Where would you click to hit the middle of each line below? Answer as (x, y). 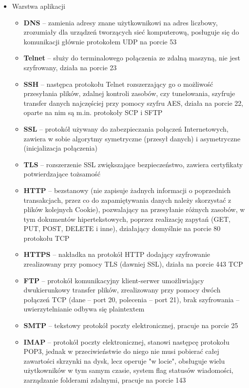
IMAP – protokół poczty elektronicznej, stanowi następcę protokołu (126, 341)
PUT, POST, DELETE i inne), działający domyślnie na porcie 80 (122, 228)
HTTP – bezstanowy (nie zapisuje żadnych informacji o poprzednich (127, 190)
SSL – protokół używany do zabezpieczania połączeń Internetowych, (126, 128)
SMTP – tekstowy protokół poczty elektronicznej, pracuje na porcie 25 (131, 325)
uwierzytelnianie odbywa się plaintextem (84, 309)
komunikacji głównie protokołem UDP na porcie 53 (100, 41)
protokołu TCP (47, 238)
